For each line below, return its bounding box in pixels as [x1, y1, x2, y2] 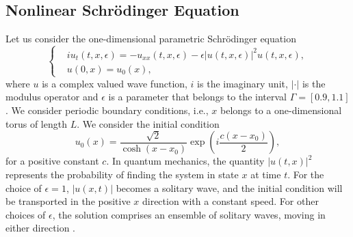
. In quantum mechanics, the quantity [106, 154, 265, 168]
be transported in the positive [5, 194, 131, 208]
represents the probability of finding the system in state [5, 167, 239, 182]
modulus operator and [5, 89, 99, 104]
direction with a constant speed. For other [142, 194, 319, 208]
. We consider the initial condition [77, 116, 220, 130]
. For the [287, 167, 324, 182]
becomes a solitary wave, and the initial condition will [116, 180, 343, 195]
